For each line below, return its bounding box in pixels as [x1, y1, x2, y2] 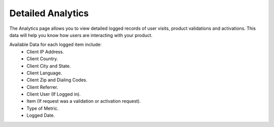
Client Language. [26, 70, 62, 76]
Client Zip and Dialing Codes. [26, 77, 88, 83]
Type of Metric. [26, 105, 59, 111]
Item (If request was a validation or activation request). [26, 98, 141, 104]
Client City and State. [26, 63, 71, 69]
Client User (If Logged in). [26, 91, 81, 97]
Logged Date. [26, 112, 55, 118]
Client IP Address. [26, 49, 64, 55]
